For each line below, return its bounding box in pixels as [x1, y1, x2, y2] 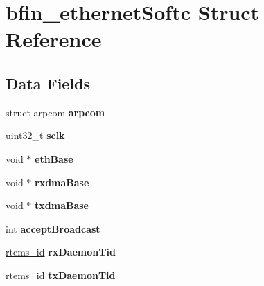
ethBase [35, 151, 73, 166]
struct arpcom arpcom [6, 105, 105, 119]
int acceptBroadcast [6, 221, 100, 235]
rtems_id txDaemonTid [6, 267, 116, 282]
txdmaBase [35, 198, 89, 213]
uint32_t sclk [6, 128, 65, 143]
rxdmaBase [35, 175, 89, 189]
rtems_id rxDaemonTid [6, 244, 116, 259]
